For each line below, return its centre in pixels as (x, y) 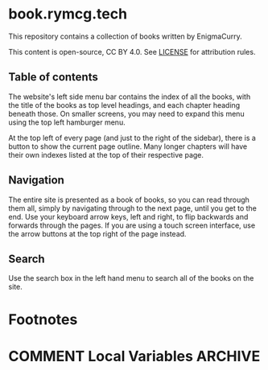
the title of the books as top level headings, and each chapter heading (124, 105)
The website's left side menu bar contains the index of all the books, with (130, 97)
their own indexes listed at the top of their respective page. (106, 154)
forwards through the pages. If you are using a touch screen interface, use (132, 225)
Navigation (36, 181)
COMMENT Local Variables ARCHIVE (134, 356)
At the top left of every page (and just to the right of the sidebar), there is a (132, 138)
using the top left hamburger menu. (67, 122)
